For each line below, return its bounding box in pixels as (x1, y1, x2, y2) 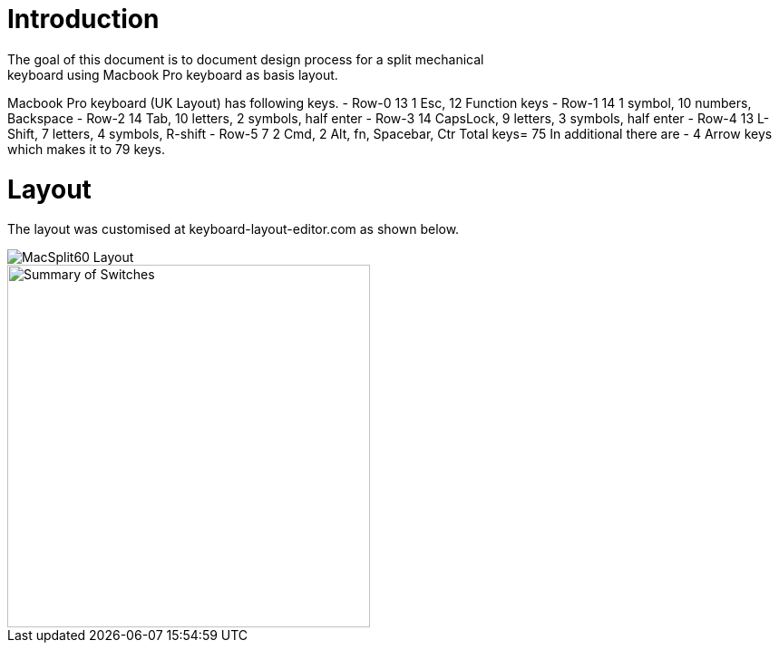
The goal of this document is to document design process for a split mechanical (7, 51, 484, 67)
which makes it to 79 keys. (7, 141, 165, 157)
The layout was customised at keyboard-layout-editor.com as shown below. (7, 221, 460, 238)
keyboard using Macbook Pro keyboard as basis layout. (7, 66, 338, 82)
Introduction (7, 4, 160, 34)
